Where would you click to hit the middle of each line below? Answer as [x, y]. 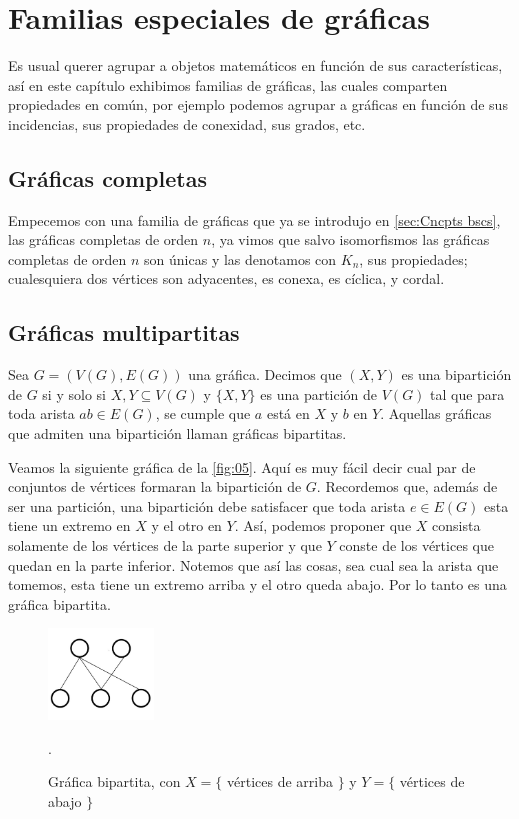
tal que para [467, 393]
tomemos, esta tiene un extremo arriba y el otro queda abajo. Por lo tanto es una [257, 584]
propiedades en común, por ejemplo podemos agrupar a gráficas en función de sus [258, 104]
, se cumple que [203, 413]
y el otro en [186, 525]
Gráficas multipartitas [124, 332]
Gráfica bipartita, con [114, 781]
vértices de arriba [280, 781]
